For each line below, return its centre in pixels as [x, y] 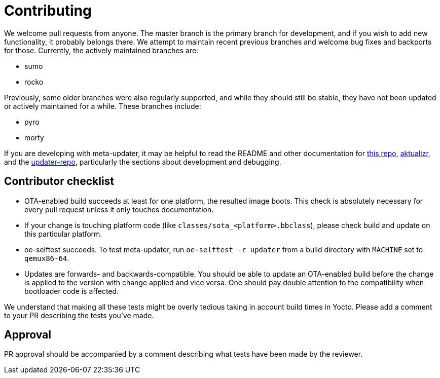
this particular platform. [63, 234]
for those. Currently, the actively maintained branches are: [101, 50]
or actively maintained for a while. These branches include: [103, 106]
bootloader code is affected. [72, 291]
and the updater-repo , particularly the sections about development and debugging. [143, 162]
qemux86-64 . [47, 258]
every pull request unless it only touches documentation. [119, 209]
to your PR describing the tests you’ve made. [79, 315]
